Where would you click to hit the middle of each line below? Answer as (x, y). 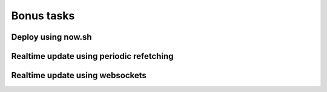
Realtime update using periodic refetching (92, 56)
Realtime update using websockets (79, 75)
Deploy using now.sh (51, 37)
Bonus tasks (43, 16)
